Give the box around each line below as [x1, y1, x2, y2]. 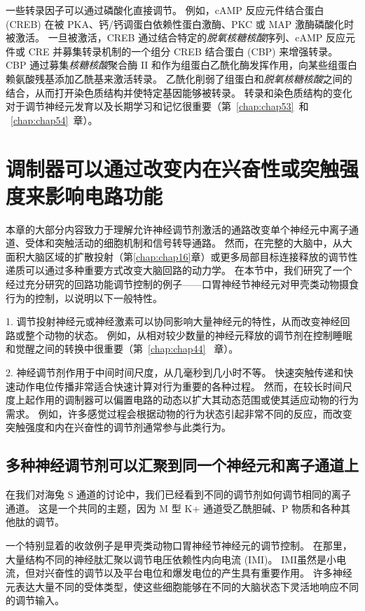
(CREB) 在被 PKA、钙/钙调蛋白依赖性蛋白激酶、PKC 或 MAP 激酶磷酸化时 [6, 16, 354, 31]
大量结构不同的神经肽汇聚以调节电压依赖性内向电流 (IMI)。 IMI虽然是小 [6, 551, 337, 566]
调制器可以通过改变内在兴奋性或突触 [6, 153, 340, 182]
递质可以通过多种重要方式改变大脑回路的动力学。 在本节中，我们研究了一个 [6, 263, 352, 277]
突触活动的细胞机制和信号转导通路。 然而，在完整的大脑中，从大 [54, 235, 352, 250]
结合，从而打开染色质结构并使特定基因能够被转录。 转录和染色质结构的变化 [6, 85, 352, 99]
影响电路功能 [45, 181, 163, 210]
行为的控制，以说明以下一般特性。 [6, 290, 163, 305]
